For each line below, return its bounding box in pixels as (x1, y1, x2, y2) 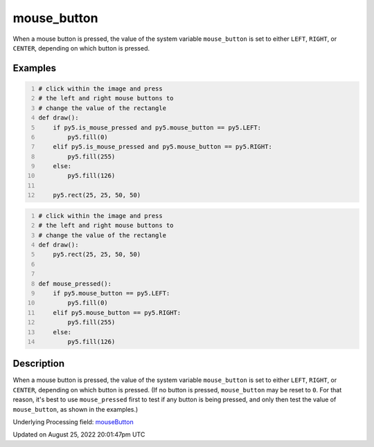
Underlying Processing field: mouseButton (12, 417, 134, 426)
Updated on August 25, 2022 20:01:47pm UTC (12, 430, 145, 439)
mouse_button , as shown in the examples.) (12, 405, 139, 413)
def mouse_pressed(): (38, 280, 112, 287)
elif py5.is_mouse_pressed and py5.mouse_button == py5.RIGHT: (53, 143, 273, 151)
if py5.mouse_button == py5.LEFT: (53, 289, 170, 297)
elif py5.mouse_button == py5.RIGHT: (53, 309, 181, 316)
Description (12, 358, 65, 370)
